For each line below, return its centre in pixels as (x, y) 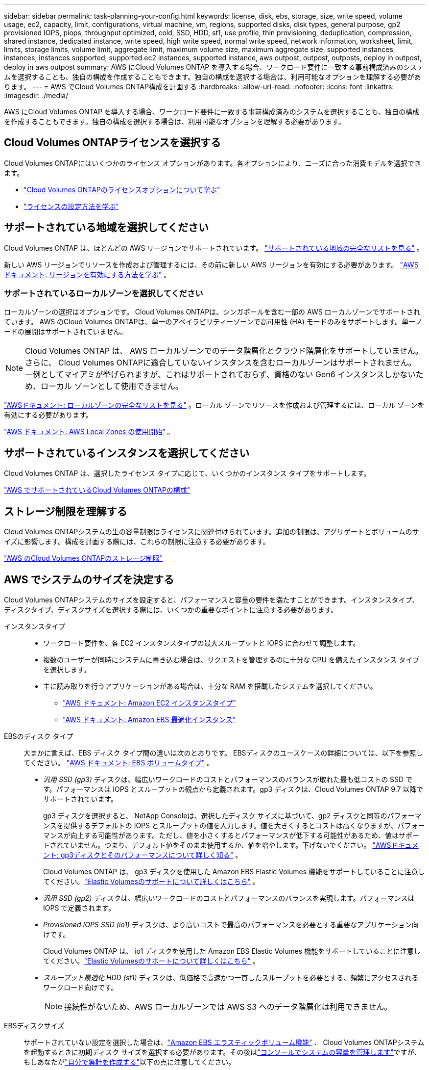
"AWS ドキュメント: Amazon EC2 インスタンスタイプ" (149, 703)
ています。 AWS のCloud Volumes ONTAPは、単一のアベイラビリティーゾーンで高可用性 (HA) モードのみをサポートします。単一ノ (213, 322)
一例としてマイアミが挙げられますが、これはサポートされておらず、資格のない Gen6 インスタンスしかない (220, 375)
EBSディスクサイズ (34, 1025)
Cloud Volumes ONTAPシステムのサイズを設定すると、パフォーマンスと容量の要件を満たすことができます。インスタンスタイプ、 (212, 600)
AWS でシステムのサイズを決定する (89, 579)
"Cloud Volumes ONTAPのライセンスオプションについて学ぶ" (122, 189)
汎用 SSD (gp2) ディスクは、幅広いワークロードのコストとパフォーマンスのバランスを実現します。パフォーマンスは (229, 898)
